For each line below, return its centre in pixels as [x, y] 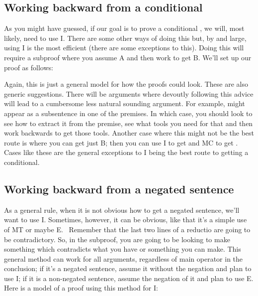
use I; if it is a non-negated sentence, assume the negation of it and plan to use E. [129, 278]
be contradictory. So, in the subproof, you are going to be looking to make [117, 239]
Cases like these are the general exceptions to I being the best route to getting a [126, 152]
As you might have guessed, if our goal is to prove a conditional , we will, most [124, 28]
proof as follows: [29, 67]
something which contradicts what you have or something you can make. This [123, 249]
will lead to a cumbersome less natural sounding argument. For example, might [125, 103]
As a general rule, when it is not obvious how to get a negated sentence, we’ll [122, 210]
